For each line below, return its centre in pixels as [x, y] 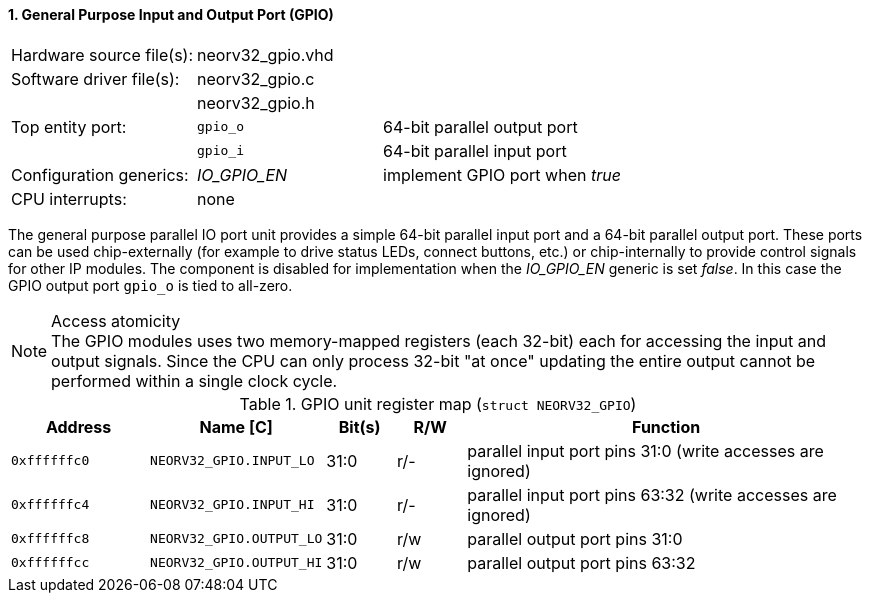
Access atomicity [116, 320]
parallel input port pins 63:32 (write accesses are [652, 494]
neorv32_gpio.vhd [265, 54]
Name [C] [236, 426]
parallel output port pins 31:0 [575, 538]
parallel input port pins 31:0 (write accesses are [645, 450]
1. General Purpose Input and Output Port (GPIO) [171, 14]
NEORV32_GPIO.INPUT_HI [232, 505]
